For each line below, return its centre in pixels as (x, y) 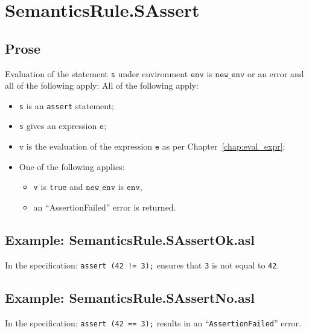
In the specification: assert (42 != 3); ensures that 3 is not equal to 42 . (142, 265)
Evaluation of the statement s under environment (97, 73)
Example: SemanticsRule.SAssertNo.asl (130, 297)
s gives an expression (58, 126)
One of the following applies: (72, 166)
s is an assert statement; (67, 105)
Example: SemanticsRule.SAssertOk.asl (130, 239)
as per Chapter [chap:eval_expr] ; (224, 146)
